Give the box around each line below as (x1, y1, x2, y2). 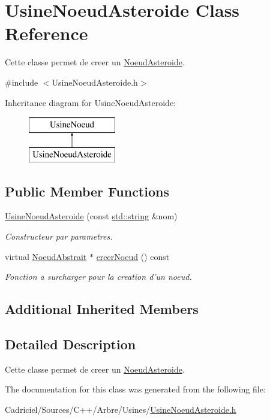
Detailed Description (5, 335, 136, 353)
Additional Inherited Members (5, 300, 199, 318)
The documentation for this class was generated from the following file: (5, 383, 266, 395)
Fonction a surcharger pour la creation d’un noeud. (5, 270, 192, 283)
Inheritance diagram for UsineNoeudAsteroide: (5, 96, 176, 108)
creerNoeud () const (96, 250, 170, 262)
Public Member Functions (5, 182, 169, 200)
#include (5, 75, 38, 88)
